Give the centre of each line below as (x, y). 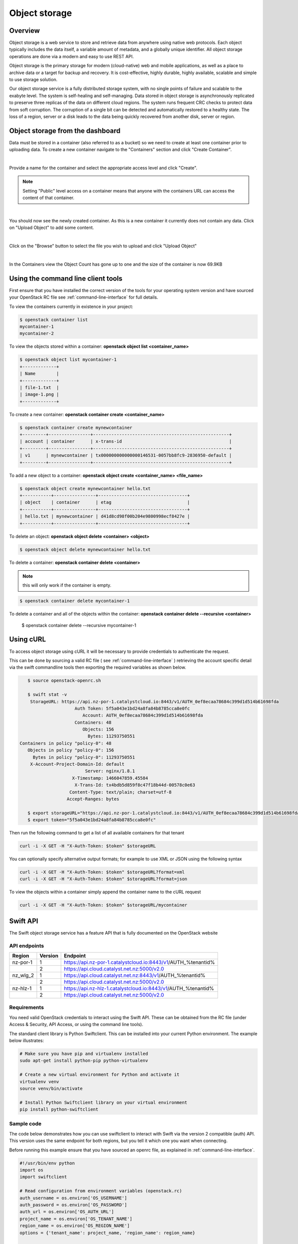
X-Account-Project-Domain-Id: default (77, 764)
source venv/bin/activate (51, 1088)
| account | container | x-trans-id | (126, 441)
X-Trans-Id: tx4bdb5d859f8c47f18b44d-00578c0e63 (135, 785)
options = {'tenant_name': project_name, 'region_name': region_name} (108, 1233)
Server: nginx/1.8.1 (110, 771)
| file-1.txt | (39, 387)
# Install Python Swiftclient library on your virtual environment (104, 1102)
